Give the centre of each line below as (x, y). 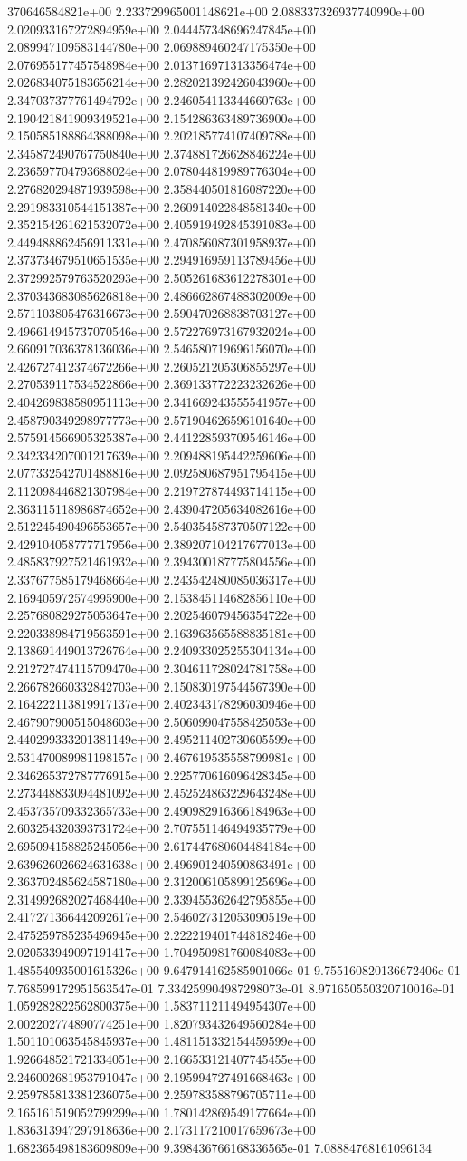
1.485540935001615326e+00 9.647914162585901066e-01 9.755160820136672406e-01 (234, 970)
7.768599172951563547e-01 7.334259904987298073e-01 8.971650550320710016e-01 (231, 987)
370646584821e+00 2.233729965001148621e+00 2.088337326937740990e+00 (216, 11)
